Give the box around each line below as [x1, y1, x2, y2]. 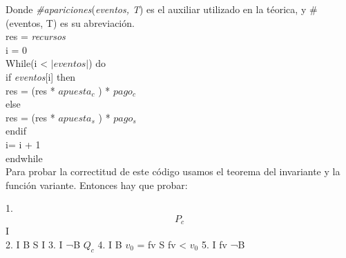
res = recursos [6, 29, 66, 43]
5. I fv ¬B [201, 237, 245, 251]
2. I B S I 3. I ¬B [6, 237, 81, 251]
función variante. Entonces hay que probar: [6, 177, 188, 192]
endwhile [6, 150, 43, 165]
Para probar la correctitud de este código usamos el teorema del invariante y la [6, 164, 340, 179]
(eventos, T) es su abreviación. [6, 15, 135, 30]
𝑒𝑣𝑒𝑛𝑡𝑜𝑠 [53, 59, 86, 70]
